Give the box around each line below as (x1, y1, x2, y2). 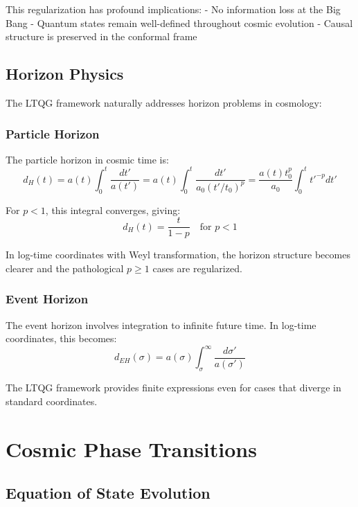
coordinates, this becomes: (6, 331, 117, 346)
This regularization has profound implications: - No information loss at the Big (6, 2, 341, 16)
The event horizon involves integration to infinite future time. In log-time (6, 317, 316, 332)
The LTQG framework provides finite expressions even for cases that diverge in (6, 380, 341, 395)
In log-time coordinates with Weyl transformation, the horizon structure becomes (6, 247, 350, 262)
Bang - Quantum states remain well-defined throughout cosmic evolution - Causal (6, 15, 353, 30)
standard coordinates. (6, 393, 98, 408)
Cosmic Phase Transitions (6, 434, 257, 463)
